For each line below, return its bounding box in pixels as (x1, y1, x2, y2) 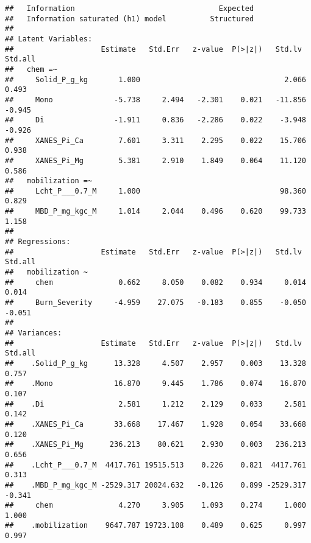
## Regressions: (5, 237, 71, 247)
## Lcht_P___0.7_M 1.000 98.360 (5, 186, 306, 195)
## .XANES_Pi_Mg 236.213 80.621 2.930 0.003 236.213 (5, 440, 306, 449)
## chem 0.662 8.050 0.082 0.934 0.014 (5, 278, 306, 287)
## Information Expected (5, 4, 254, 13)
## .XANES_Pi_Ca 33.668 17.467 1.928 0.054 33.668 (5, 419, 306, 429)
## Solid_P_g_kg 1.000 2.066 (5, 75, 306, 84)
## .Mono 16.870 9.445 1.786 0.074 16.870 (5, 379, 306, 388)
